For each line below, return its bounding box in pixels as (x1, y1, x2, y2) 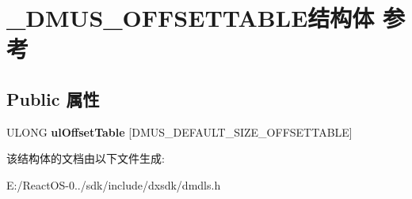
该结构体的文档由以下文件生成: (6, 150, 165, 167)
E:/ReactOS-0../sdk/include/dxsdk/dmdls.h (6, 176, 221, 193)
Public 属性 (6, 86, 100, 111)
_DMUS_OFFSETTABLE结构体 (6, 2, 375, 34)
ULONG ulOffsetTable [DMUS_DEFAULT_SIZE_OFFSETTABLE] (6, 123, 353, 140)
